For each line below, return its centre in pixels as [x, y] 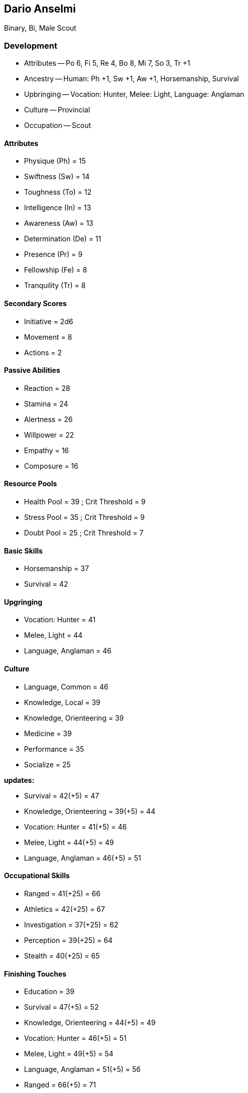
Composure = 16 [51, 466]
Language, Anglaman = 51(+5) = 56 [82, 1069]
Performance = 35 [54, 749]
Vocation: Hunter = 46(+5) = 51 [75, 1038]
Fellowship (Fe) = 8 [56, 270]
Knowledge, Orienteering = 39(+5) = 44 [90, 811]
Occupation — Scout [58, 125]
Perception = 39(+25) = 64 [68, 940]
